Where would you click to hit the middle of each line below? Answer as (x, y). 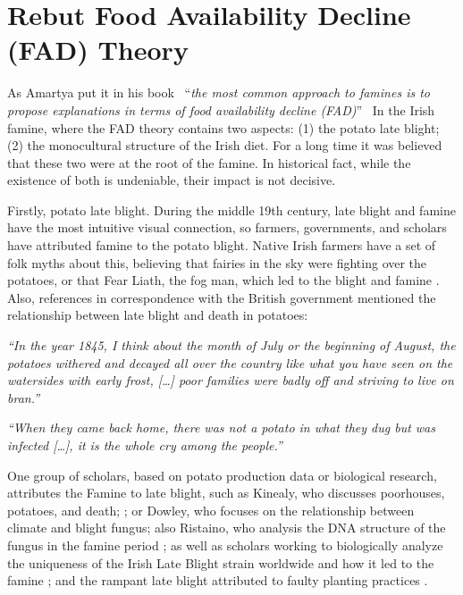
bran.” (24, 397)
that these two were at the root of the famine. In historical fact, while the (209, 162)
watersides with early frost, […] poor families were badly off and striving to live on (231, 380)
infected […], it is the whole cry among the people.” (145, 445)
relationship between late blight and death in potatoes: (158, 315)
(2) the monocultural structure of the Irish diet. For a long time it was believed (225, 145)
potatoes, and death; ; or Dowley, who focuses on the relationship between (211, 510)
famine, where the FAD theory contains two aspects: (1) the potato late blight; (223, 127)
